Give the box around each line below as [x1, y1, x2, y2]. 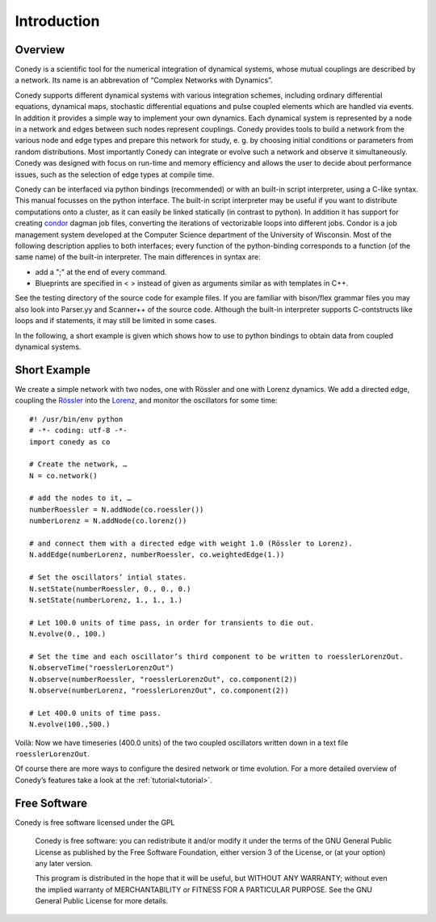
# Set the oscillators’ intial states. [29, 573, 187, 582]
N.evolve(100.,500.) [29, 720, 111, 729]
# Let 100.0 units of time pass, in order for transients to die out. [29, 618, 315, 627]
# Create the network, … [29, 460, 128, 469]
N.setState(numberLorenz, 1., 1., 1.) [29, 595, 183, 604]
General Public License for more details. [35, 896, 169, 906]
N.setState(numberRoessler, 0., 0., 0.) [29, 584, 191, 593]
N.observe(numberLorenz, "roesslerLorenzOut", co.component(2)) [29, 686, 290, 695]
